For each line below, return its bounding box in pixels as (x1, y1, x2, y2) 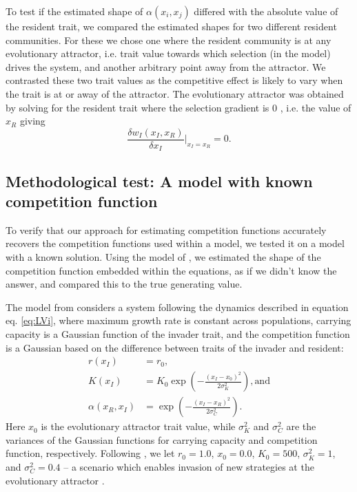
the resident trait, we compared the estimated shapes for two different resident (6, 19, 337, 33)
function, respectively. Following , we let (6, 446, 175, 460)
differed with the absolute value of (194, 4, 338, 18)
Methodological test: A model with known (6, 170, 313, 191)
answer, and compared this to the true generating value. (6, 277, 243, 291)
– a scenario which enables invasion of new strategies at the (63, 460, 314, 474)
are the (286, 419, 316, 434)
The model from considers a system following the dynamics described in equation (6, 299, 349, 314)
